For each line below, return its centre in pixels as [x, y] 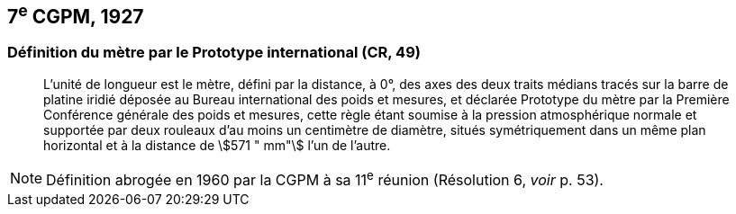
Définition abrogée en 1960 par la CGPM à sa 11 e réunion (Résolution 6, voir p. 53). [325, 178]
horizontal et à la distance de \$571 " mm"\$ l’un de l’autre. [217, 145]
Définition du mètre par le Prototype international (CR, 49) [214, 53]
